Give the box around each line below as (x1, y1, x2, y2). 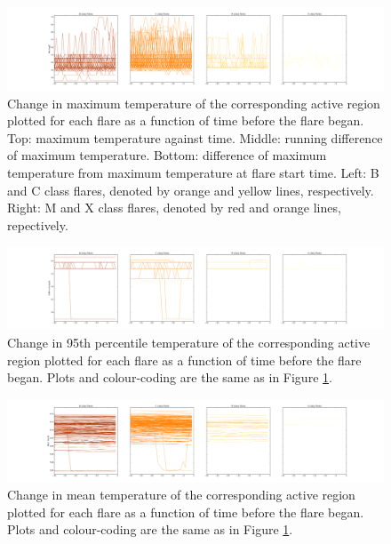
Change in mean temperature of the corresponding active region (7, 485, 355, 504)
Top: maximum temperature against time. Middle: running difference (7, 128, 383, 147)
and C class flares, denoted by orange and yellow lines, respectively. (7, 180, 374, 199)
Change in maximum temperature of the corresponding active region (7, 93, 380, 112)
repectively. (7, 215, 68, 234)
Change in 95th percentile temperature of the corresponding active (7, 332, 371, 351)
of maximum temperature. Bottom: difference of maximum (7, 146, 327, 164)
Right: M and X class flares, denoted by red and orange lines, (7, 198, 341, 217)
